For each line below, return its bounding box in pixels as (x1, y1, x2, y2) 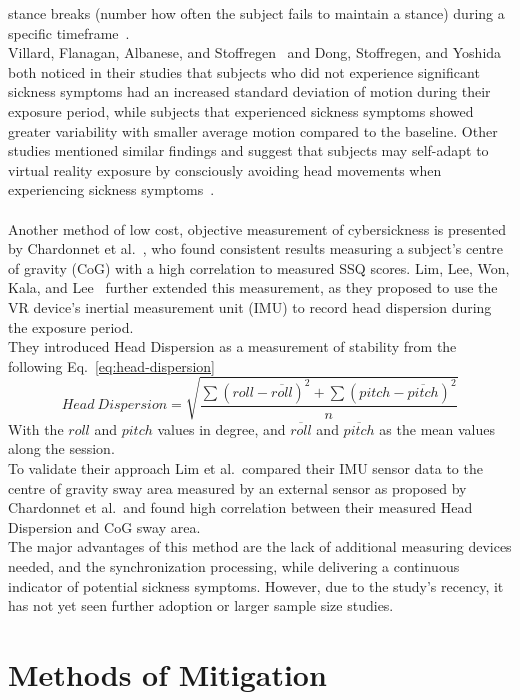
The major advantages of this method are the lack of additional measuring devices (8, 536, 512, 557)
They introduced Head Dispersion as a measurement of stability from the (8, 336, 457, 357)
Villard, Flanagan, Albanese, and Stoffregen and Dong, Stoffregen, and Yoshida (8, 42, 502, 63)
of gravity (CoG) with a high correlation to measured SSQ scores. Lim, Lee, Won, (8, 257, 510, 278)
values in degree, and (157, 418, 286, 439)
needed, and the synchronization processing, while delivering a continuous (8, 555, 460, 576)
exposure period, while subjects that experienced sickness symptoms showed (8, 100, 474, 121)
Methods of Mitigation (8, 653, 327, 694)
